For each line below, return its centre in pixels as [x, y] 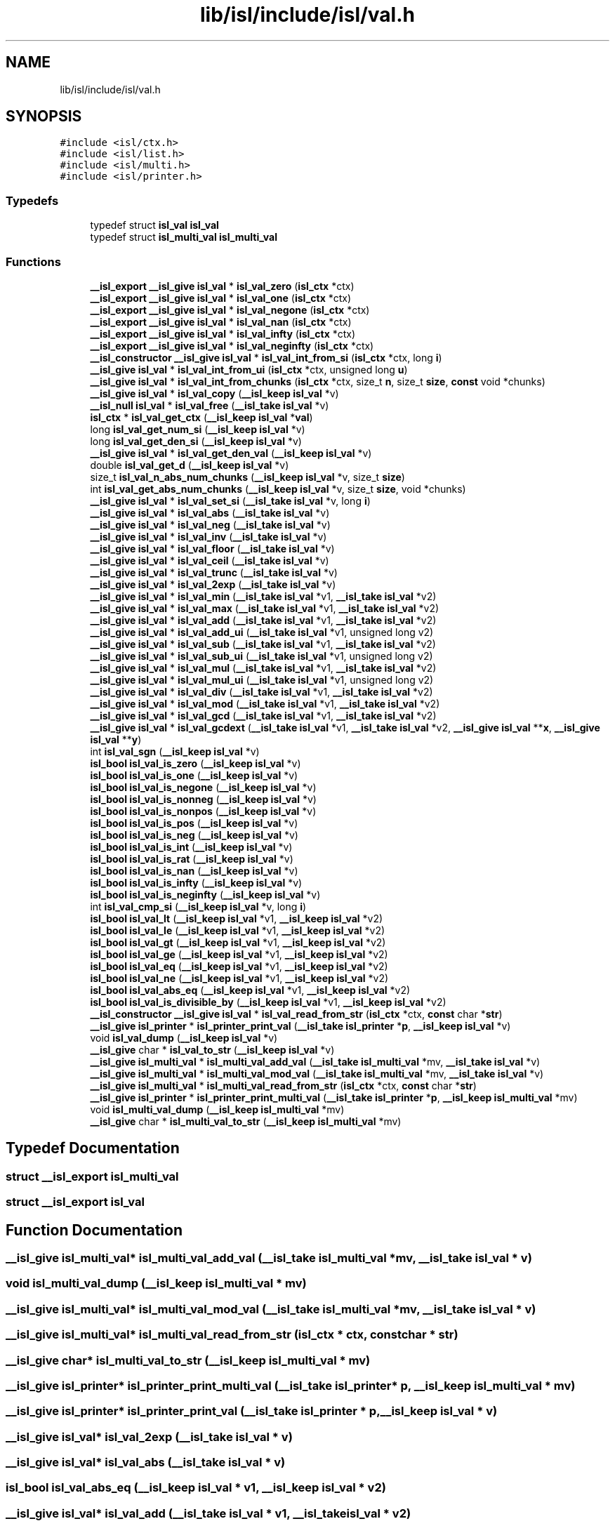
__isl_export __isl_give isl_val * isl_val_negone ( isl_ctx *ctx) [230, 310]
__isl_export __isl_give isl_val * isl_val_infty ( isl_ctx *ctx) [223, 333]
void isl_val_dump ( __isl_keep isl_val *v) [184, 1037]
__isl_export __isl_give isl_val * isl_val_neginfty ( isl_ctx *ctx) [232, 345]
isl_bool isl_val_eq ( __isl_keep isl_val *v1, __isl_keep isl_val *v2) [239, 966]
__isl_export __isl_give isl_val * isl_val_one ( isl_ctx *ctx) [221, 298]
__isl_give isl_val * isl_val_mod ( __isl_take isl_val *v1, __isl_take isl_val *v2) [265, 703]
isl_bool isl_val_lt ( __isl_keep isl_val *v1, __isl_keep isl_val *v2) [237, 918]
